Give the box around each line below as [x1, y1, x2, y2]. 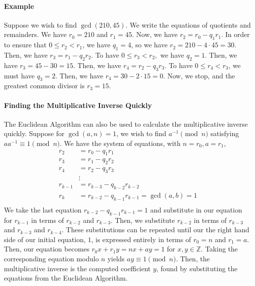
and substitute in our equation [150, 204, 242, 214]
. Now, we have [132, 29, 178, 39]
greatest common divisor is [4, 80, 85, 91]
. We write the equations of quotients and [126, 19, 251, 30]
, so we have [131, 39, 168, 50]
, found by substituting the [156, 263, 238, 273]
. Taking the [201, 244, 238, 254]
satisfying [210, 128, 239, 139]
